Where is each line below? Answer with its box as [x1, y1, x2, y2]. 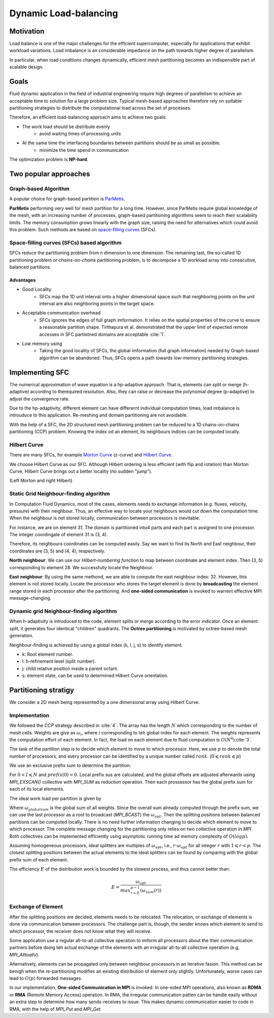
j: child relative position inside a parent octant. [22, 665, 119, 671]
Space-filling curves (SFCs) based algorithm [9, 239, 122, 246]
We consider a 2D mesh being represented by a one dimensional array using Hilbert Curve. [9, 699, 200, 705]
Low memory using [22, 341, 62, 347]
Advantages [9, 277, 36, 283]
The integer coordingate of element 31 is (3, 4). [9, 532, 108, 538]
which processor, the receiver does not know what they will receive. [9, 928, 152, 934]
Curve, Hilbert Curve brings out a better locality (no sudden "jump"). [9, 468, 152, 474]
